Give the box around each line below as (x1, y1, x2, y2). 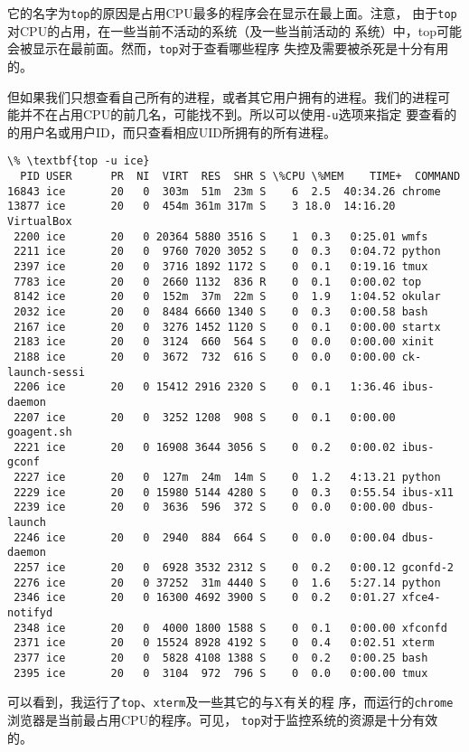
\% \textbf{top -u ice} (7, 155, 150, 168)
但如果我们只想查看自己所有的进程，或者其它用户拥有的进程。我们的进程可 (7, 87, 450, 106)
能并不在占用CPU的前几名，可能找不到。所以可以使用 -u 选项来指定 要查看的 (7, 105, 457, 124)
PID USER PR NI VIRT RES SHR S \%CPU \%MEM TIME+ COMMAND (20, 170, 461, 183)
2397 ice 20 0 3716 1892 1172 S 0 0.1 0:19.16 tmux (14, 259, 428, 273)
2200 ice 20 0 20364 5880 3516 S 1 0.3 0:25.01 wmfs (14, 230, 428, 243)
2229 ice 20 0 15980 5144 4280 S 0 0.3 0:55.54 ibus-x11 (14, 485, 454, 499)
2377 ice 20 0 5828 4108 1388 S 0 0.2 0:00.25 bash (14, 652, 428, 664)
